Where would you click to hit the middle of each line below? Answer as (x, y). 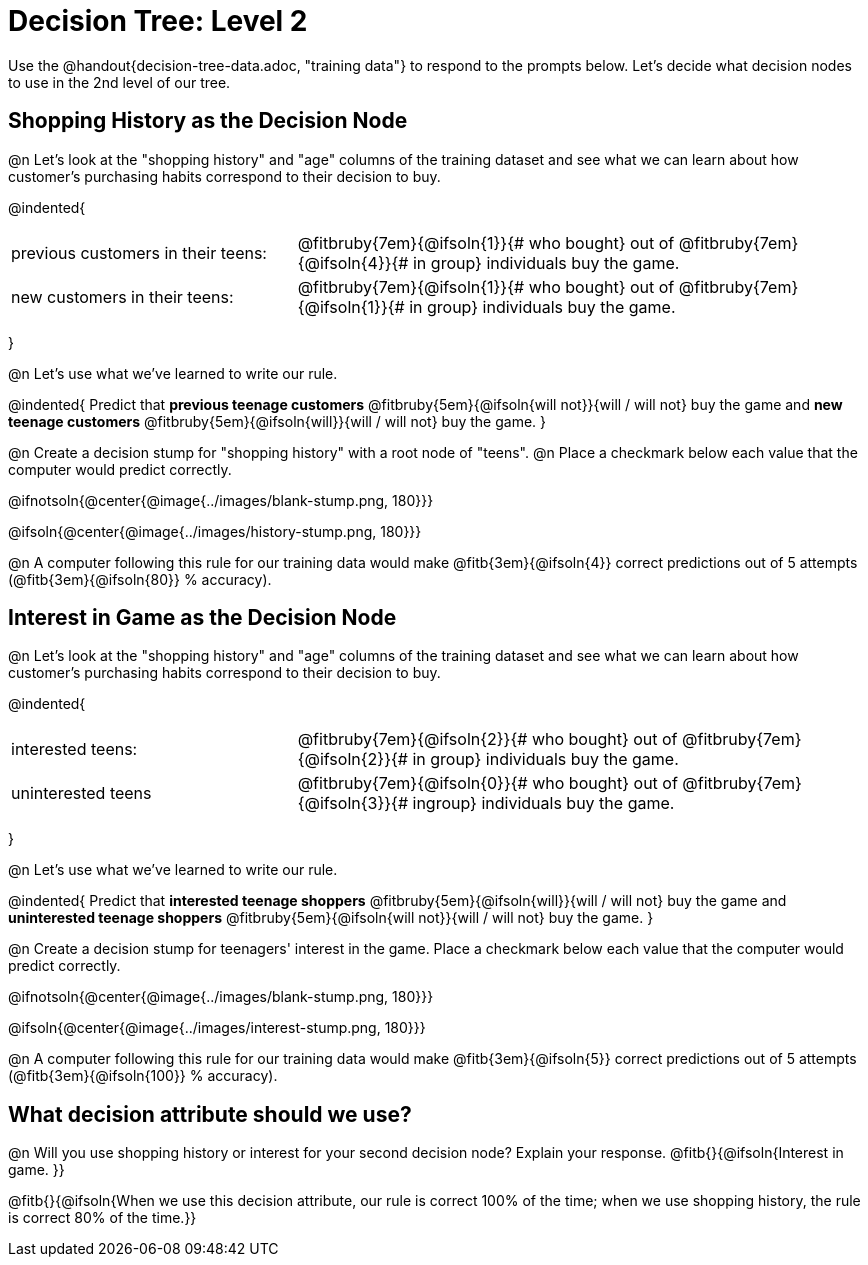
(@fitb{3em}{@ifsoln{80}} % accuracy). (140, 579)
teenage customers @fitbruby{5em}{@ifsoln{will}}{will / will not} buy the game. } (277, 421)
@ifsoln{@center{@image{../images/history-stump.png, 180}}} (215, 531)
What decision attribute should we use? (210, 1114)
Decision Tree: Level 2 (158, 21)
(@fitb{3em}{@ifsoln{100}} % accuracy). (143, 1076)
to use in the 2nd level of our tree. (119, 82)
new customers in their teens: (122, 296)
